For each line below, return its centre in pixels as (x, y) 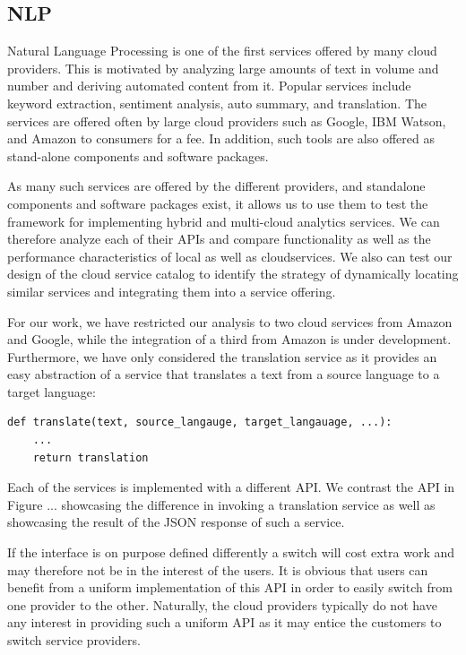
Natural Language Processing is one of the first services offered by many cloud (222, 51)
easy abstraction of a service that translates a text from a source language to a (224, 374)
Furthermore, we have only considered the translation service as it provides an (222, 356)
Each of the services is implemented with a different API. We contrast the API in (231, 487)
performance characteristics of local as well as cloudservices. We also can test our (230, 256)
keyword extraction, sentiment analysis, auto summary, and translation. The (217, 103)
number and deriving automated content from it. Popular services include (209, 86)
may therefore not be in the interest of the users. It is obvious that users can (218, 569)
